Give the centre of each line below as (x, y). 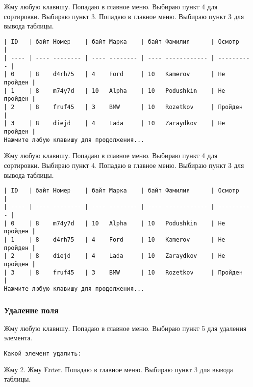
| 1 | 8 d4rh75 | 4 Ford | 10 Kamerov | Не (115, 240)
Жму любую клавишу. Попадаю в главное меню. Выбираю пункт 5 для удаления (125, 328)
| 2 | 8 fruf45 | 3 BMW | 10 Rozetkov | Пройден (123, 107)
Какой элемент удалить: (43, 354)
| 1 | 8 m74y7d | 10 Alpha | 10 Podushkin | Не (115, 91)
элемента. (18, 338)
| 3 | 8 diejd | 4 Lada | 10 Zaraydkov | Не (115, 124)
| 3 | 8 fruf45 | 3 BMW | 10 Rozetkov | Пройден (123, 272)
